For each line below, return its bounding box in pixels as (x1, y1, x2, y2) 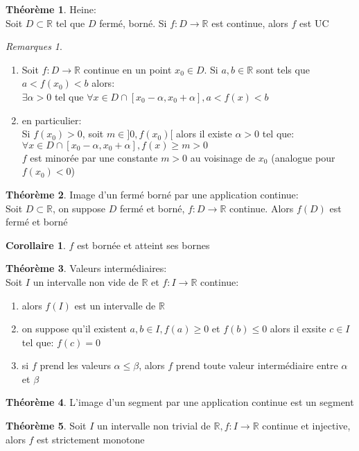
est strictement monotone (37, 432, 145, 446)
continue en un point (83, 62, 172, 76)
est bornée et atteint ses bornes (77, 237, 210, 252)
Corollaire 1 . (6, 237, 66, 252)
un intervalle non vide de (33, 274, 139, 289)
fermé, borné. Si (99, 15, 167, 30)
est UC (299, 15, 329, 30)
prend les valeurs (40, 358, 111, 373)
